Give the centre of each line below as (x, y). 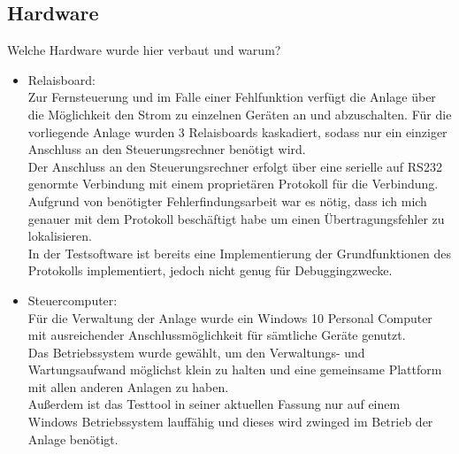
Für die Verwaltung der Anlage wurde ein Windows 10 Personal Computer (230, 317)
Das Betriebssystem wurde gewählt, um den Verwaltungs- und (196, 352)
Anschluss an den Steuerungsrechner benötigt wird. (167, 149)
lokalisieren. (60, 236)
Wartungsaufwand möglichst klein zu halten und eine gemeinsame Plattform (235, 369)
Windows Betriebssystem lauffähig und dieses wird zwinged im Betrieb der (230, 422)
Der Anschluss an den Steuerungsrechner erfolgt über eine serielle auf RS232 (235, 166)
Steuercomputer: (73, 300)
